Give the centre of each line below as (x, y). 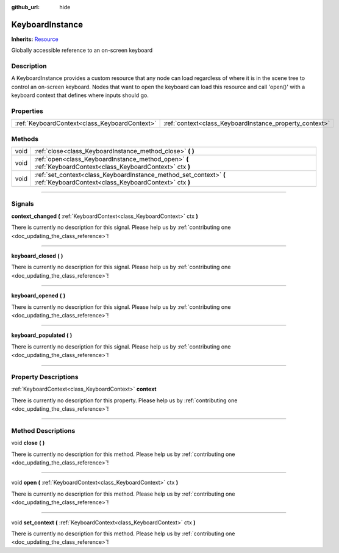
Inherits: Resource (35, 39)
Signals (23, 204)
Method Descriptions (43, 430)
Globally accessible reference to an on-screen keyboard (82, 50)
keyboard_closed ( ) (37, 256)
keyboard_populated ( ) (42, 335)
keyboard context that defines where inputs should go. (80, 95)
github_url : (25, 7)
